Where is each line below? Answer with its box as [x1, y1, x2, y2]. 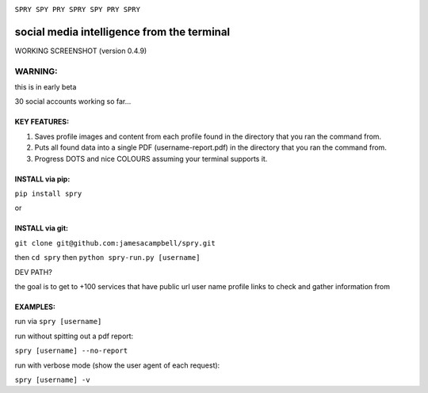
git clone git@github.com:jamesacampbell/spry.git [14, 238, 216, 247]
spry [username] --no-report [14, 346, 128, 356]
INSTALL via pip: [14, 174, 71, 184]
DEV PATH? [14, 267, 53, 277]
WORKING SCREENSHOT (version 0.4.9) [14, 46, 147, 55]
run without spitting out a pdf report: [14, 331, 134, 341]
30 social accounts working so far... [14, 97, 132, 106]
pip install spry [14, 189, 82, 198]
